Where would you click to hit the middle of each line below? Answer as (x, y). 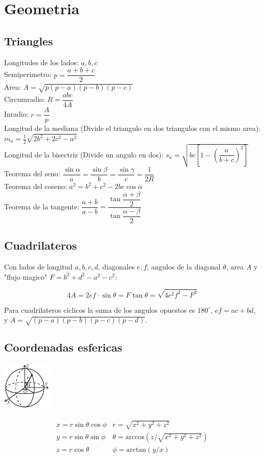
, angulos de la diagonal (184, 266)
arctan (136, 450)
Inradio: (16, 114)
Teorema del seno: (32, 173)
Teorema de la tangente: (42, 206)
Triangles (28, 41)
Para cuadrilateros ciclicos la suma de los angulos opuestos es (100, 309)
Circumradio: (25, 99)
